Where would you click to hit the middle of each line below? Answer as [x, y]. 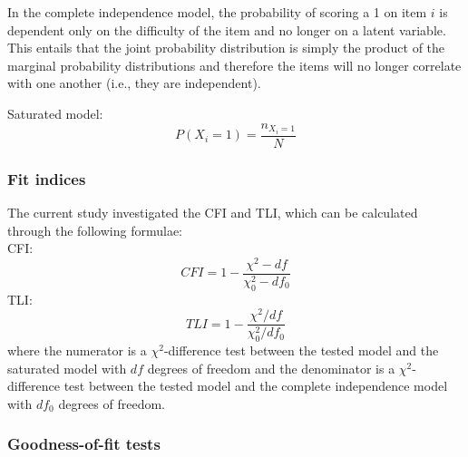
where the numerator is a [77, 350]
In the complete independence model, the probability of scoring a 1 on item [217, 12]
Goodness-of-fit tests [84, 444]
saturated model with [67, 368]
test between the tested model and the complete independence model [256, 386]
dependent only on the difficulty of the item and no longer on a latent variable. [227, 29]
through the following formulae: [95, 230]
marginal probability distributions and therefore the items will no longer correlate [234, 65]
